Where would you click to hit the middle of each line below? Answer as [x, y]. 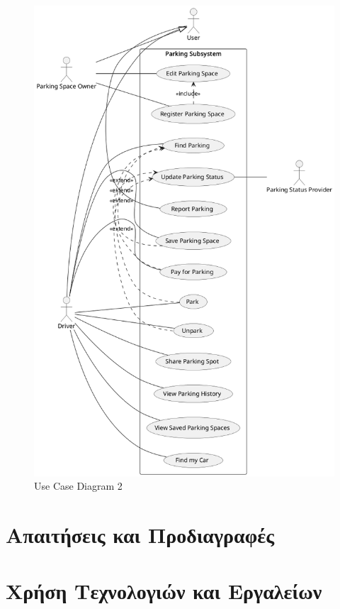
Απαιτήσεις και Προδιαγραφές [140, 535]
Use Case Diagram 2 [78, 486]
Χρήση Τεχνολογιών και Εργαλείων [164, 590]
